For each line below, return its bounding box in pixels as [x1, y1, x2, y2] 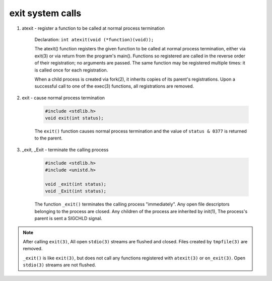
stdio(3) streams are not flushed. [23, 262, 96, 268]
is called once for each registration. [34, 67, 108, 73]
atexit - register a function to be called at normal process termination [22, 25, 165, 31]
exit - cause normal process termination [22, 95, 105, 101]
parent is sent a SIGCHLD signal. [34, 216, 103, 222]
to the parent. [34, 135, 63, 141]
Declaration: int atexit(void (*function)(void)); [34, 36, 154, 42]
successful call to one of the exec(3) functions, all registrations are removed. [34, 83, 194, 89]
